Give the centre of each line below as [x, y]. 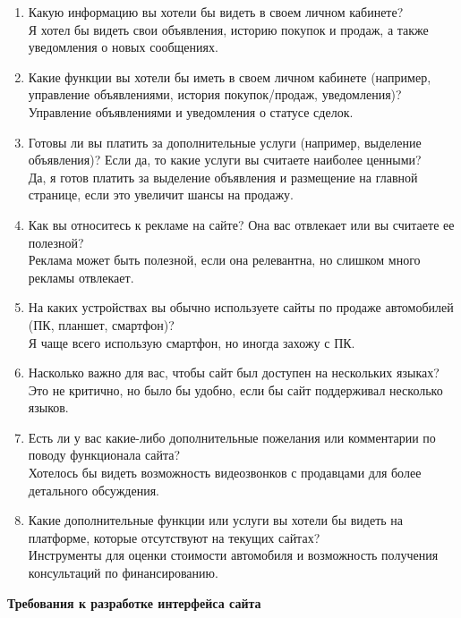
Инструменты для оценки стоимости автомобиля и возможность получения [233, 555]
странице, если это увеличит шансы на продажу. [161, 195]
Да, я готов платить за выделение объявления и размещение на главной [223, 177]
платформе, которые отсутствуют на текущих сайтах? [174, 537]
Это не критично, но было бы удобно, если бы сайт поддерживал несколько [235, 389]
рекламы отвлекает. [81, 277]
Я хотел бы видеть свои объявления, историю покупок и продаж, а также [228, 29]
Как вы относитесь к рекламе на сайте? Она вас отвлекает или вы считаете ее [241, 224]
